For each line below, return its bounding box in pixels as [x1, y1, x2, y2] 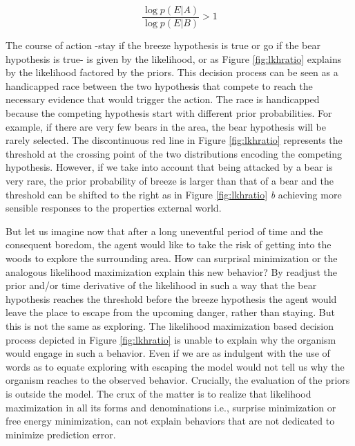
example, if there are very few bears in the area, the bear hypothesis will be [6, 119, 327, 133]
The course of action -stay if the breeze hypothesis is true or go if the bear [6, 38, 320, 53]
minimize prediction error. [6, 427, 116, 441]
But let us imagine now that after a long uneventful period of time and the [6, 223, 323, 238]
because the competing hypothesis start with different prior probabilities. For [6, 106, 332, 120]
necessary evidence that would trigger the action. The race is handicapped [6, 92, 320, 106]
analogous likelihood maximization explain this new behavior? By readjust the [6, 264, 338, 279]
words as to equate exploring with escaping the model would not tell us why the [6, 359, 345, 373]
